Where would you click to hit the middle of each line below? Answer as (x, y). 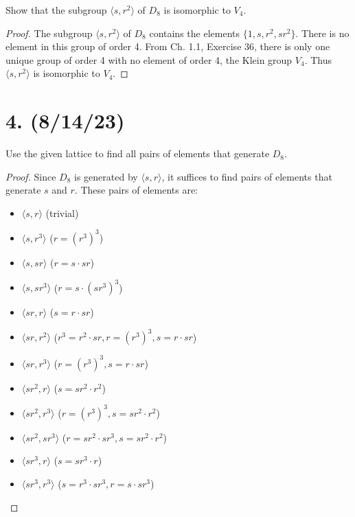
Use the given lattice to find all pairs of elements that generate (138, 153)
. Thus (318, 59)
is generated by (106, 176)
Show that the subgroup (56, 10)
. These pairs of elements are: (136, 190)
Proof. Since (31, 176)
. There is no (322, 33)
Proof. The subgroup (49, 33)
